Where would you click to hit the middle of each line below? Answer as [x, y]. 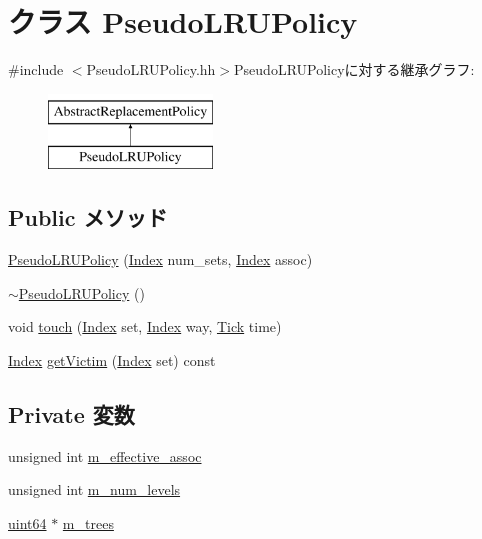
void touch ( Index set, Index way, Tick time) [145, 326]
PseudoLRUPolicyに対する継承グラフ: [354, 69]
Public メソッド [88, 217]
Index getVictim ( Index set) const [112, 359]
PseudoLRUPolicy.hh [151, 69]
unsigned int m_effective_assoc [105, 455]
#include [36, 69]
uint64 [27, 522]
